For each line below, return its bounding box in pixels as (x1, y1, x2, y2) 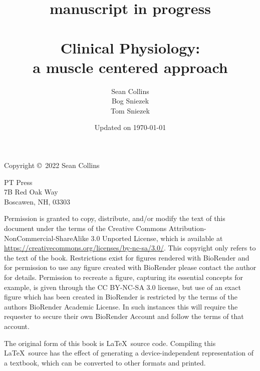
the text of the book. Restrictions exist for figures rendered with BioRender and (4, 252, 249, 262)
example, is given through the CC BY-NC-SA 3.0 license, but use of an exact (4, 281, 241, 292)
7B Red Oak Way (4, 186, 58, 197)
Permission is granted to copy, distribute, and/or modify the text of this (4, 213, 225, 223)
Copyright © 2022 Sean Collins (4, 160, 100, 170)
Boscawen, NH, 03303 (4, 196, 71, 206)
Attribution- (168, 223, 206, 233)
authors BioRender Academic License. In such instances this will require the (4, 301, 238, 311)
